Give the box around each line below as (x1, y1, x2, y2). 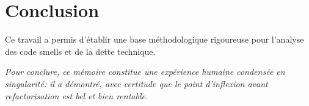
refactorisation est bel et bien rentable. (5, 89, 148, 102)
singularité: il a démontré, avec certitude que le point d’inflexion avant (5, 77, 268, 90)
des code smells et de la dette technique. (5, 44, 156, 57)
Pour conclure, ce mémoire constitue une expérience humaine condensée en (5, 65, 285, 78)
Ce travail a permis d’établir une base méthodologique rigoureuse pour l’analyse (5, 33, 304, 46)
